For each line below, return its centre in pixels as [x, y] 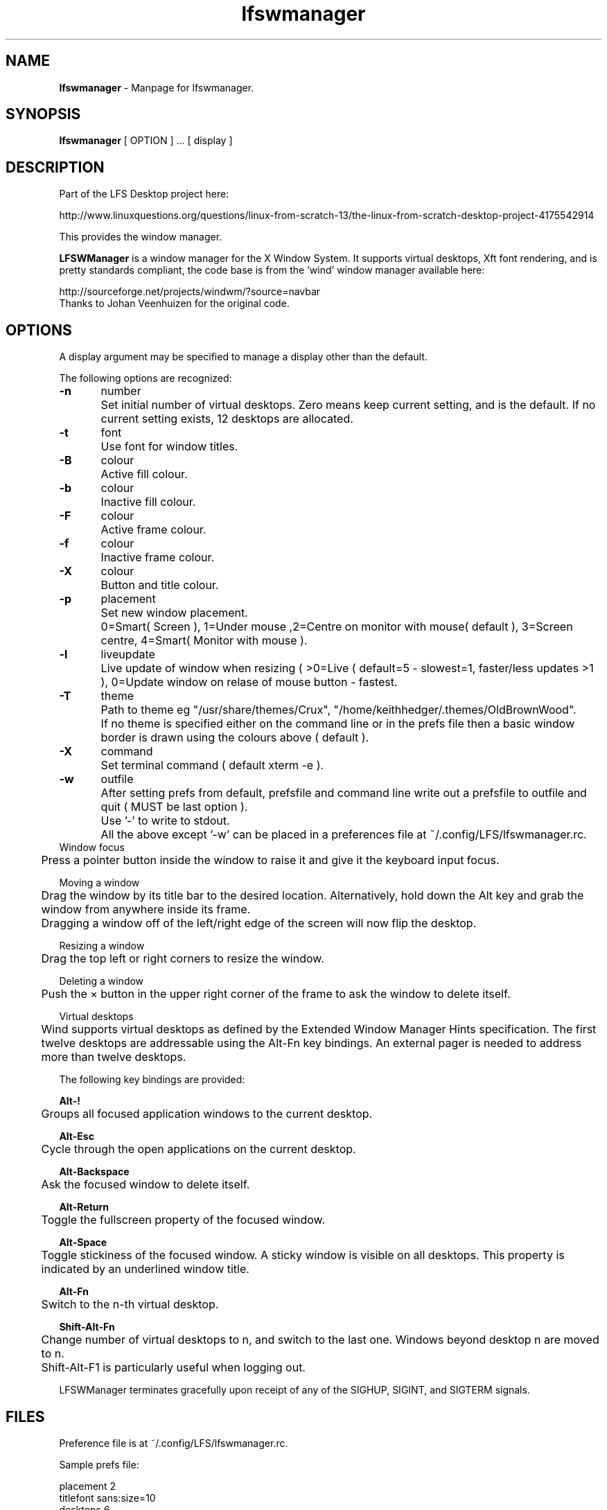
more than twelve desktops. [114, 1057]
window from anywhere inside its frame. [146, 910]
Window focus [92, 848]
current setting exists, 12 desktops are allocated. [227, 419]
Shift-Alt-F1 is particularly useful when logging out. [173, 1368]
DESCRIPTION [55, 167]
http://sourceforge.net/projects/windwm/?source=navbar [190, 292]
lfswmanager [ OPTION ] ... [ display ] [146, 141]
